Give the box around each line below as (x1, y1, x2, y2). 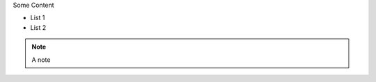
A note (31, 56, 51, 64)
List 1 (30, 14, 45, 22)
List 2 (30, 23, 47, 31)
